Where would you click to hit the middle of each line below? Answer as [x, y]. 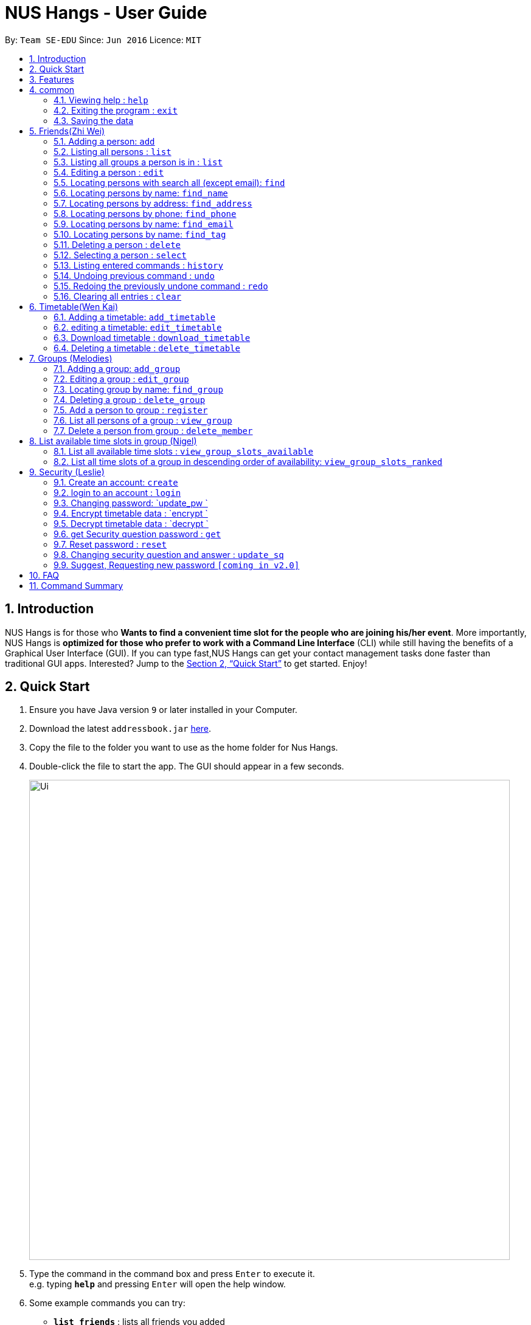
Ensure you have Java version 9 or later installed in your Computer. [163, 710]
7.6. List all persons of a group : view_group [143, 420]
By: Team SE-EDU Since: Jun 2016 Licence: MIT [103, 40]
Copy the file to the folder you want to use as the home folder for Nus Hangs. [184, 748]
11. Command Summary [76, 585]
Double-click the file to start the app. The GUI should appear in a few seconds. [187, 766]
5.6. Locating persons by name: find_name [141, 193]
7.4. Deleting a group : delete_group [130, 399]
